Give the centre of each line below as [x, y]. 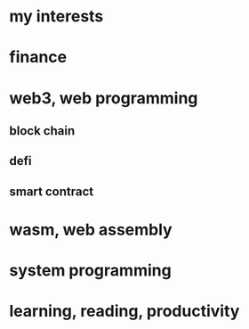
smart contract [52, 191]
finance [38, 58]
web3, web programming [104, 98]
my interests [56, 16]
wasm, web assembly [91, 230]
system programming [90, 271]
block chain [42, 131]
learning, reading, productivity [124, 312]
